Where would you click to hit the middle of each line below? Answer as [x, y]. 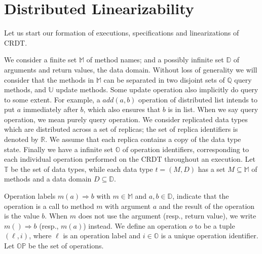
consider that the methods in [49, 79]
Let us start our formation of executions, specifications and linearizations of [122, 33]
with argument [128, 206]
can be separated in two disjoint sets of [164, 79]
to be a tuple [215, 225]
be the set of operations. [66, 245]
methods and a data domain [48, 179]
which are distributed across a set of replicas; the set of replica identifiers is [121, 129]
